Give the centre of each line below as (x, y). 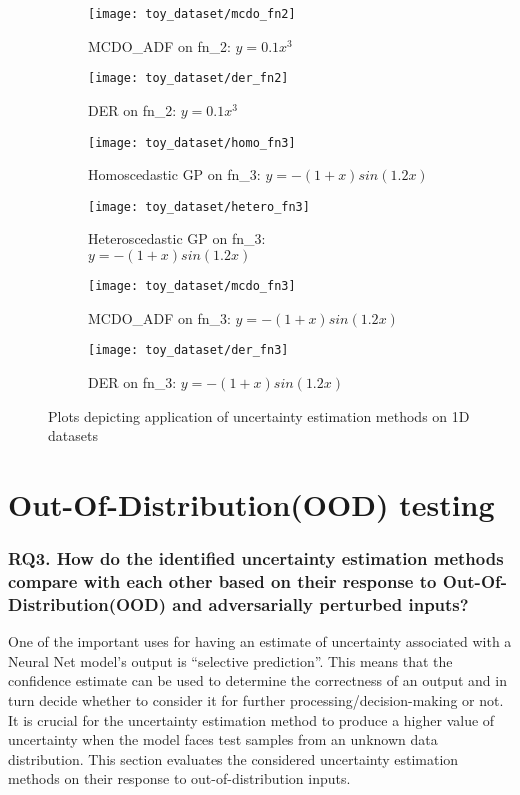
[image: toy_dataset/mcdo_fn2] (192, 14)
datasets (73, 435)
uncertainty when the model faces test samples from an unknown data (223, 739)
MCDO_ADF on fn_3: (159, 317)
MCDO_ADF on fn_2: (159, 45)
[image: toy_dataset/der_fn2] (188, 78)
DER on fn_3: (132, 381)
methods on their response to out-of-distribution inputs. (179, 778)
